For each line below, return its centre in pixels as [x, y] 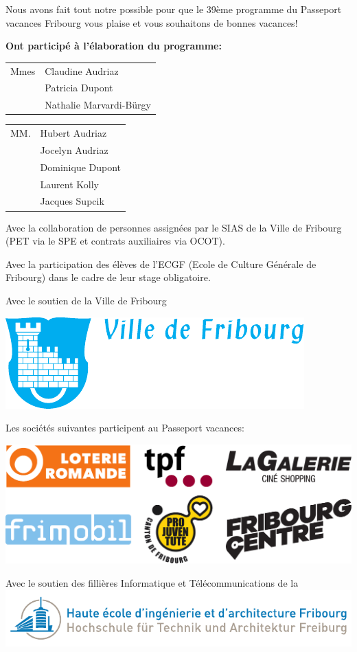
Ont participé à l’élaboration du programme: [114, 46]
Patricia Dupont [79, 88]
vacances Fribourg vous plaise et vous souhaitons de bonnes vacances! [152, 22]
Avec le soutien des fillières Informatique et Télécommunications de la [152, 583]
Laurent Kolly [69, 184]
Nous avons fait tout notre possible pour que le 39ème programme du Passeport [174, 9]
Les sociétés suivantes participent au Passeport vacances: [125, 428]
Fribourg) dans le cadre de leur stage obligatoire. [108, 277]
